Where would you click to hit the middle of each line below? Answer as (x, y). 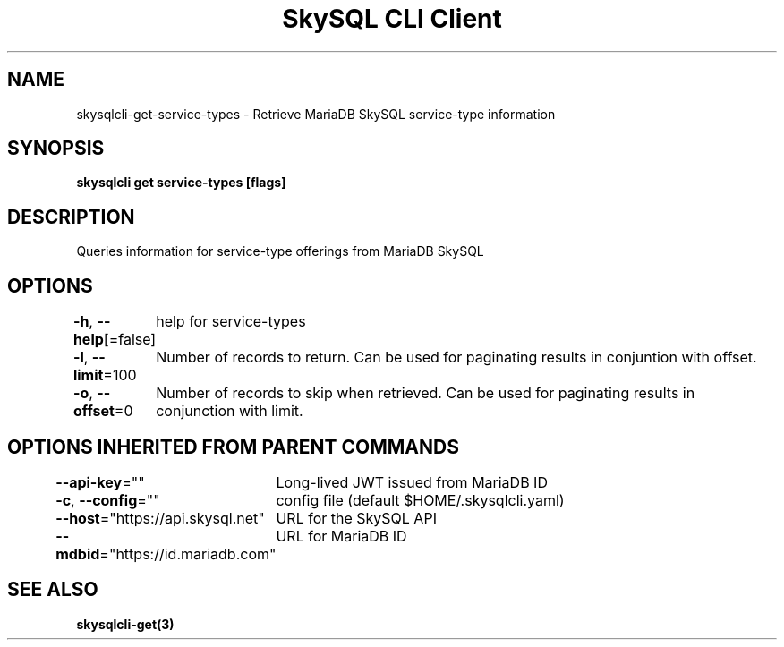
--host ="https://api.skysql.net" (160, 518)
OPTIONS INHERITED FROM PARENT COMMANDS (233, 447)
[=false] (130, 340)
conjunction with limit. (230, 411)
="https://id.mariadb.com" (188, 553)
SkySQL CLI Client (392, 19)
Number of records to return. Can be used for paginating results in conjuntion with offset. (456, 358)
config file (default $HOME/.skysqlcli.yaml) (420, 500)
